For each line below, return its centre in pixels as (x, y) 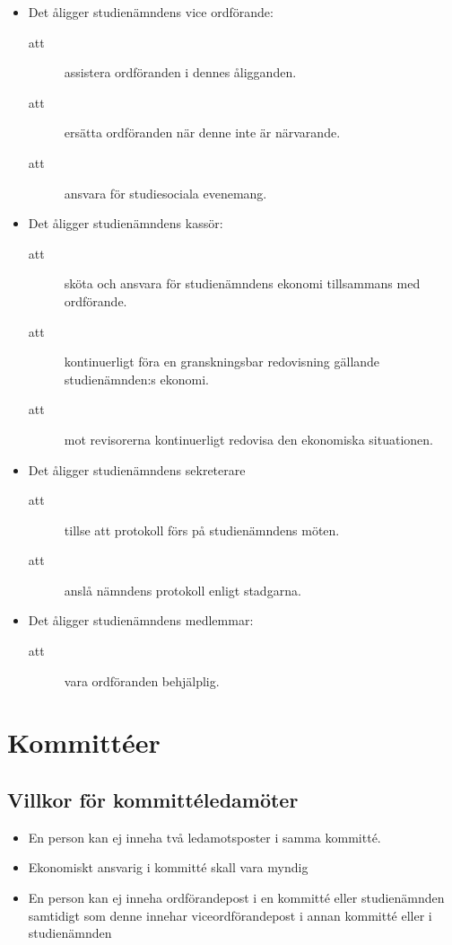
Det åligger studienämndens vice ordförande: (151, 12)
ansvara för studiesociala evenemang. (165, 193)
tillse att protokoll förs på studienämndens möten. (202, 530)
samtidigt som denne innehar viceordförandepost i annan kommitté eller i (230, 915)
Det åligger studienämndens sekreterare (137, 469)
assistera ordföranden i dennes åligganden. (180, 72)
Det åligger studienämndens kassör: (126, 223)
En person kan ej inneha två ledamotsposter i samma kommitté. (204, 837)
